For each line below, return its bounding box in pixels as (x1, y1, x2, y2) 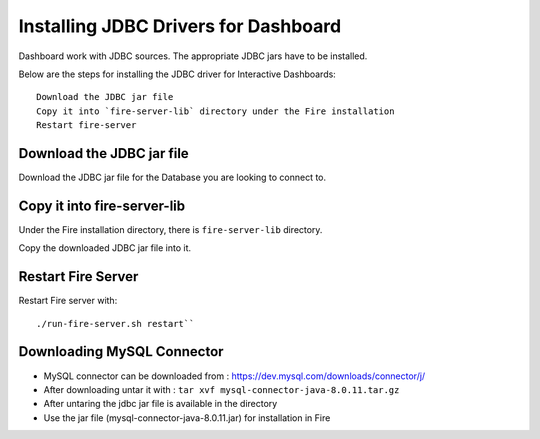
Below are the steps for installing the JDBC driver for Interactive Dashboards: (18, 68, 337, 80)
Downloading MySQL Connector (18, 343, 224, 360)
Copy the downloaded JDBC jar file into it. (18, 242, 192, 254)
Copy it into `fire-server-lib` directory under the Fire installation (36, 105, 395, 117)
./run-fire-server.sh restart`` (36, 318, 195, 329)
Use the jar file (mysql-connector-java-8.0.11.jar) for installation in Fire (43, 411, 331, 424)
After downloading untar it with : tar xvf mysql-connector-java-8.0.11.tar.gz (43, 383, 400, 395)
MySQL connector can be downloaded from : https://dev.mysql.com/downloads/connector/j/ (43, 370, 426, 382)
